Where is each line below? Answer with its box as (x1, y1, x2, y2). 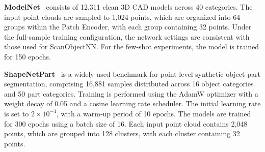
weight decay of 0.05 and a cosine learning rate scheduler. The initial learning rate (4, 98, 261, 109)
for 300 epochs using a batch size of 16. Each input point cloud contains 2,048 (4, 118, 248, 129)
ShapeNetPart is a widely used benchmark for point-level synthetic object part (4, 68, 260, 79)
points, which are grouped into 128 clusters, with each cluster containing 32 (4, 128, 240, 139)
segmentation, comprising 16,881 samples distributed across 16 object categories (4, 78, 254, 89)
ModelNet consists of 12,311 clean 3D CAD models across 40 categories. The (4, 2, 253, 12)
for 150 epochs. (4, 51, 51, 62)
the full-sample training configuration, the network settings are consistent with (4, 31, 250, 42)
